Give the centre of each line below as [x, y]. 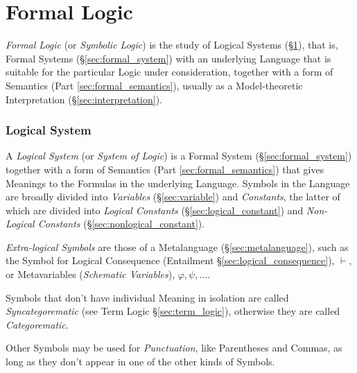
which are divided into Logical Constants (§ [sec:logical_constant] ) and [155, 210]
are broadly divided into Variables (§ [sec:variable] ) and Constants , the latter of [173, 197]
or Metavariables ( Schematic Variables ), [90, 274]
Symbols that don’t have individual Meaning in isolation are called [147, 297]
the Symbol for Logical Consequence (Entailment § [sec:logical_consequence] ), [170, 260]
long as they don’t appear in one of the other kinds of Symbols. [140, 362]
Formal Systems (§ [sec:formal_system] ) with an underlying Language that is [168, 58]
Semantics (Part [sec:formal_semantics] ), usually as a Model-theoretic [154, 85]
